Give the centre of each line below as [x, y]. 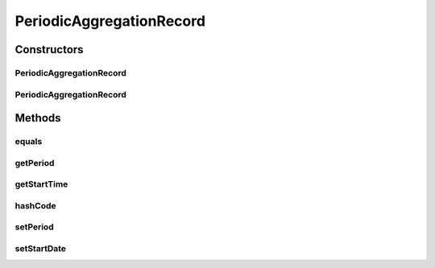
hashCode [35, 205]
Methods [38, 118]
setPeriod [34, 227]
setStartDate [41, 248]
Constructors [49, 49]
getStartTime [41, 184]
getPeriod [35, 163]
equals [29, 142]
